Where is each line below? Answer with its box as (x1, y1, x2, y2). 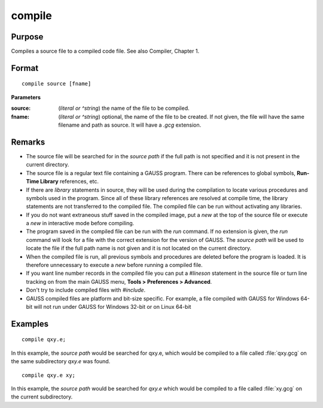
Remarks (11, 137, 45, 147)
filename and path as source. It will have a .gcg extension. (58, 121, 202, 128)
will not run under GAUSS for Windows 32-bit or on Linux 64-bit (33, 303, 191, 310)
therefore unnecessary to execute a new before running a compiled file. (26, 262, 203, 269)
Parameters (11, 93, 41, 101)
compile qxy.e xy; (22, 372, 76, 379)
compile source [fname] (22, 81, 92, 87)
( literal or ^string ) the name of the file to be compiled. (58, 105, 190, 112)
